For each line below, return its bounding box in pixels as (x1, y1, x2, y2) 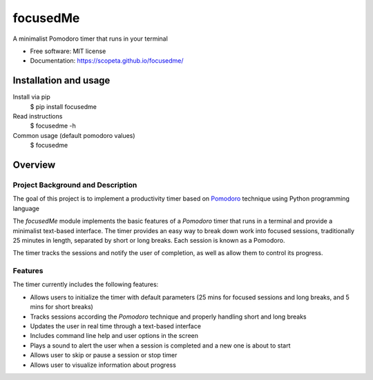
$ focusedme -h (30, 121, 76, 130)
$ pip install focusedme (30, 102, 97, 110)
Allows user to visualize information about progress (30, 361, 176, 369)
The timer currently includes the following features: (12, 280, 159, 289)
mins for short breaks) (30, 303, 93, 311)
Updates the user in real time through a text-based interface (30, 322, 202, 330)
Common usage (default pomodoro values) (12, 131, 135, 139)
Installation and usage (12, 74, 111, 86)
